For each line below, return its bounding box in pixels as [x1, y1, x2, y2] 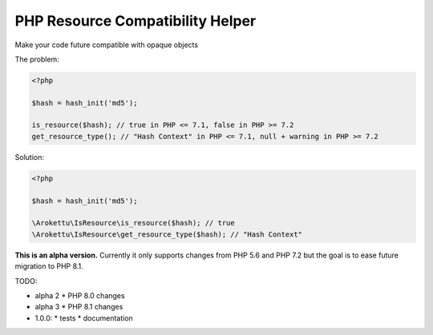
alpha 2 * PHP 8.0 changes [34, 290, 125, 300]
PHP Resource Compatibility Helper [14, 12, 257, 30]
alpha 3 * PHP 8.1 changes [34, 302, 123, 312]
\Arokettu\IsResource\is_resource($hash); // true [31, 218, 236, 228]
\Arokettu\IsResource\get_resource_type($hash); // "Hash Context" [31, 229, 303, 239]
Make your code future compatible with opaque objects [14, 40, 199, 50]
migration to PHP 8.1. [14, 261, 83, 271]
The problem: [14, 54, 59, 64]
